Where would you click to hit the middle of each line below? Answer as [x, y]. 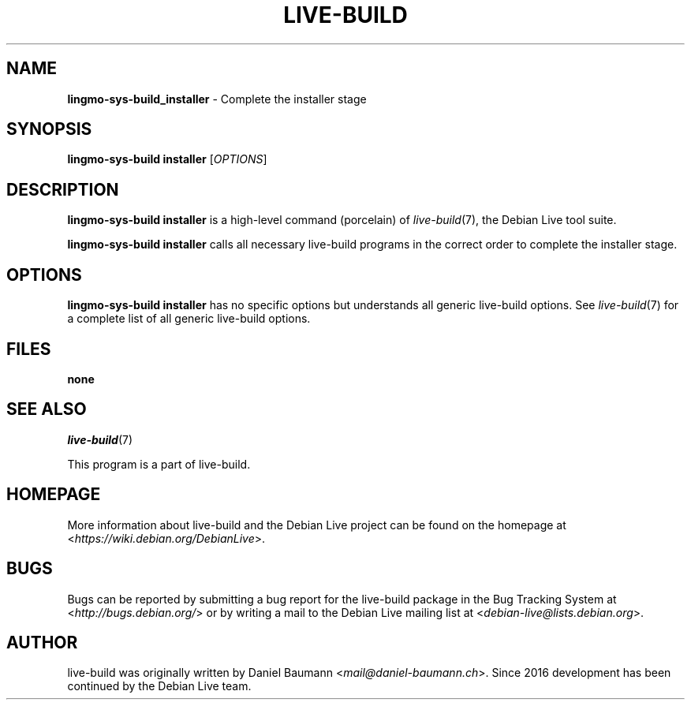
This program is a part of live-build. [159, 464]
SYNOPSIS [49, 129]
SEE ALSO [47, 409]
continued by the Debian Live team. [159, 686]
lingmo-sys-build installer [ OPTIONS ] [167, 159]
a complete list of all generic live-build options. [189, 319]
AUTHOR [42, 642]
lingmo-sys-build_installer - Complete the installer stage [217, 99]
